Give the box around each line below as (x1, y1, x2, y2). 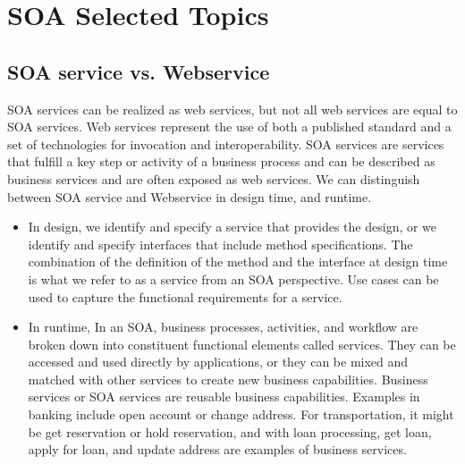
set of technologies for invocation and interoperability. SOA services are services (7, 134, 444, 153)
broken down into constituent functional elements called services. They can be (28, 334, 456, 353)
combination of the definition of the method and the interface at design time (28, 252, 448, 271)
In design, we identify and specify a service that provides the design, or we (28, 217, 437, 236)
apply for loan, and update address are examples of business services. (28, 440, 407, 459)
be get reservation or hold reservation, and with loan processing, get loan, (28, 422, 432, 441)
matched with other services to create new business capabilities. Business (28, 369, 428, 388)
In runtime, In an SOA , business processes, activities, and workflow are (28, 317, 418, 336)
